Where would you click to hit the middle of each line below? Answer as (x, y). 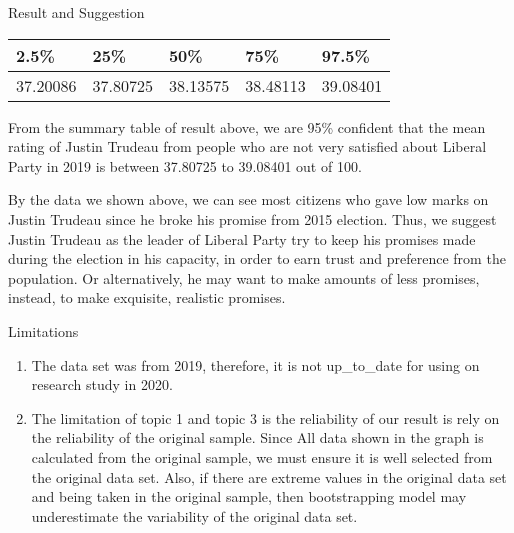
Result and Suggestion (76, 12)
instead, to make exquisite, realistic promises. (147, 297)
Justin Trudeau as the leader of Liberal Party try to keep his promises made (242, 238)
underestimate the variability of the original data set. (194, 515)
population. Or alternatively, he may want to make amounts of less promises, (244, 277)
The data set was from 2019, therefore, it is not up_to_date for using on (255, 364)
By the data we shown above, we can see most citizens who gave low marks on (248, 199)
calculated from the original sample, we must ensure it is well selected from (262, 456)
